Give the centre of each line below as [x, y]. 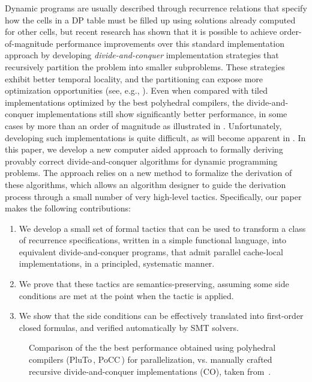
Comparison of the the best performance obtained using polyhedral [152, 347]
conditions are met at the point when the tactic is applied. [126, 295]
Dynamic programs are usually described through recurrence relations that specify [156, 8]
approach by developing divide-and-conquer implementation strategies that [142, 55]
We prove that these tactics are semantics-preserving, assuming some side [154, 284]
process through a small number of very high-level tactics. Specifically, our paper [153, 196]
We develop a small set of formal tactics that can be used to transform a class [162, 228]
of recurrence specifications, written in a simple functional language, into [153, 240]
